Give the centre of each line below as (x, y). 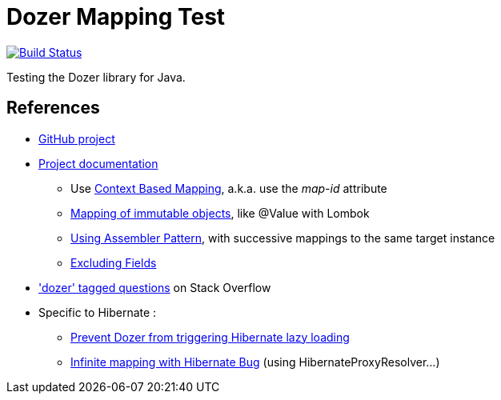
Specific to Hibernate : (98, 312)
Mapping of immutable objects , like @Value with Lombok (220, 213)
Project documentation (98, 163)
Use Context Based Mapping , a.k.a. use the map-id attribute (229, 188)
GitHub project (77, 138)
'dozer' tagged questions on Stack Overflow (155, 287)
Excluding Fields (114, 262)
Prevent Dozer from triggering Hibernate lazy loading (210, 337)
